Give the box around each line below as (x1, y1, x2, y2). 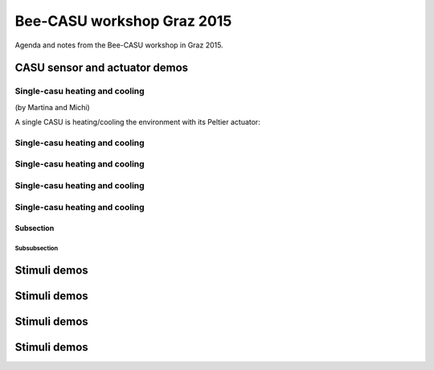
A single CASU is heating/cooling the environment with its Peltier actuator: (14, 117, 260, 127)
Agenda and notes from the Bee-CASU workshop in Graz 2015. (14, 40, 224, 50)
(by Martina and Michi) (14, 102, 90, 112)
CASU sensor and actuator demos (14, 61, 189, 75)
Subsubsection (14, 245, 59, 253)
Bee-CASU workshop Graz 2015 (14, 12, 232, 30)
